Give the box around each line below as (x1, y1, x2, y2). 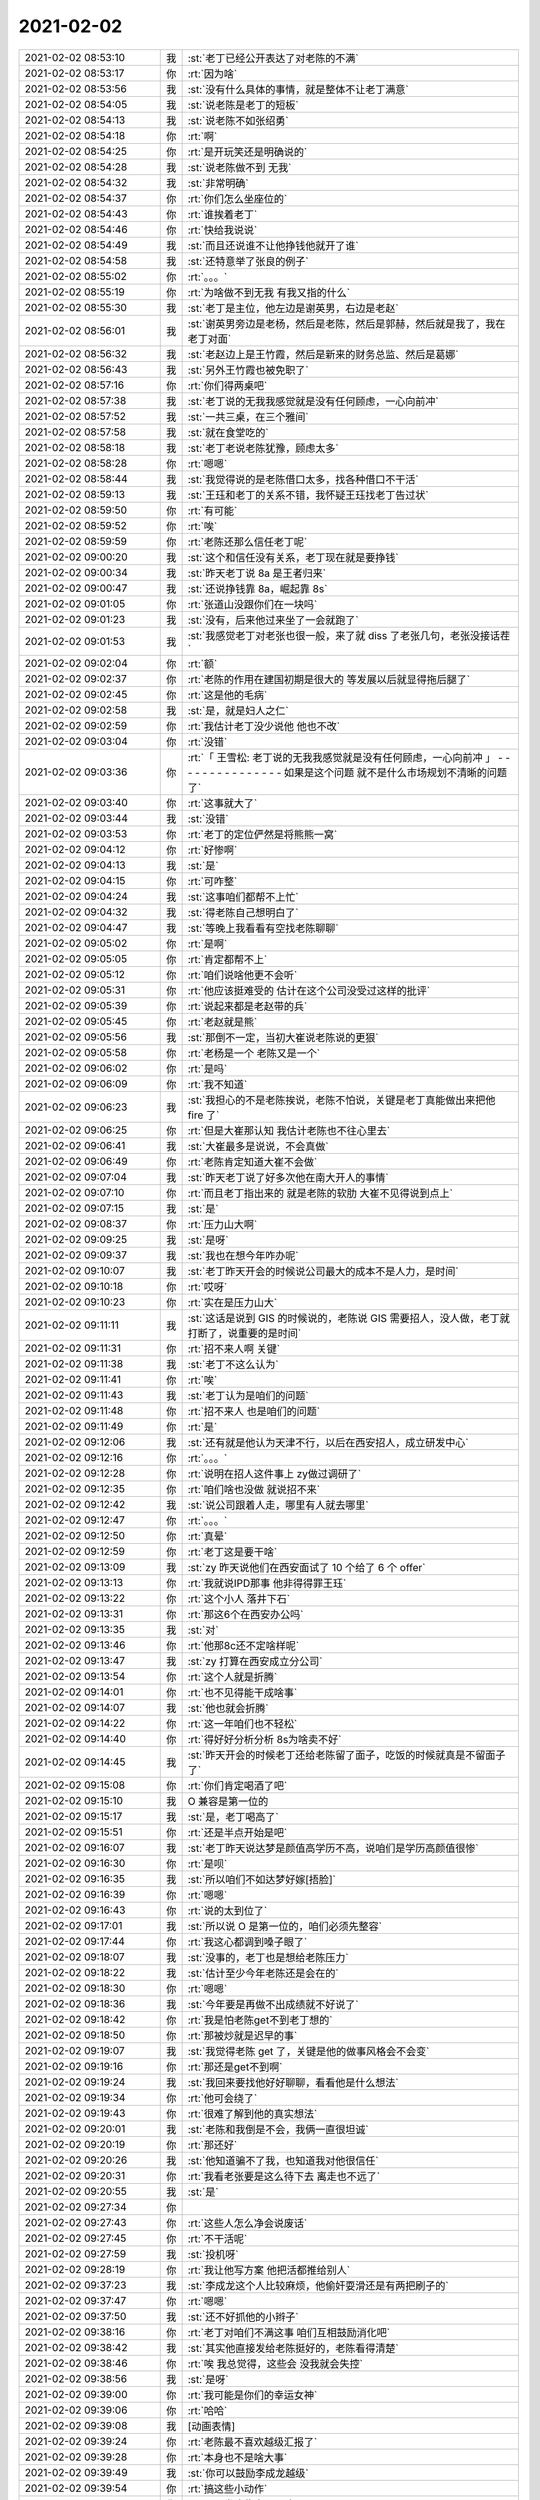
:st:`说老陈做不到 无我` (187, 160, 292, 174)
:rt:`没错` (187, 735, 228, 749)
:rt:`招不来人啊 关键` (187, 1341, 280, 1355)
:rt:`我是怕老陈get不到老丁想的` (187, 2013, 333, 2027)
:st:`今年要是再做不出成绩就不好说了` (187, 1997, 359, 2011)
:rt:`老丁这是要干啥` (187, 1545, 278, 1559)
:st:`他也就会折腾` (187, 1701, 269, 1715)
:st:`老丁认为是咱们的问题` (187, 1388, 309, 1402)
